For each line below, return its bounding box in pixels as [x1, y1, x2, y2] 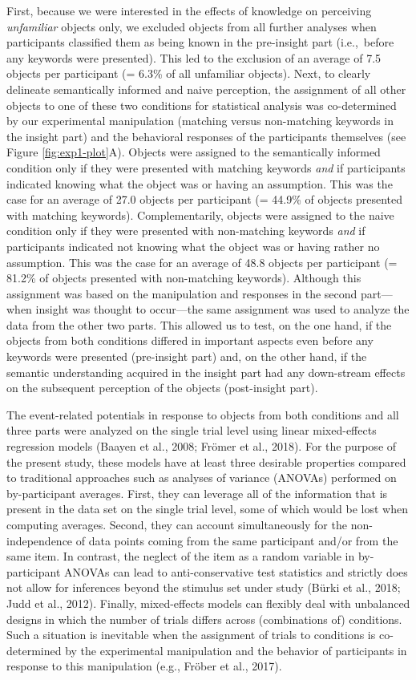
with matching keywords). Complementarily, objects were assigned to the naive [6, 206, 394, 223]
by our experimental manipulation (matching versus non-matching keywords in [6, 112, 394, 129]
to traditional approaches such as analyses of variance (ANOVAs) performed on [6, 469, 397, 486]
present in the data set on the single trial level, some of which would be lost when [6, 500, 408, 517]
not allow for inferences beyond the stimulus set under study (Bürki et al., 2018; [6, 579, 401, 596]
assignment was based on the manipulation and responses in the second [6, 285, 357, 302]
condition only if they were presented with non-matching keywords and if [6, 222, 366, 239]
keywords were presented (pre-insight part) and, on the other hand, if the [6, 348, 367, 365]
